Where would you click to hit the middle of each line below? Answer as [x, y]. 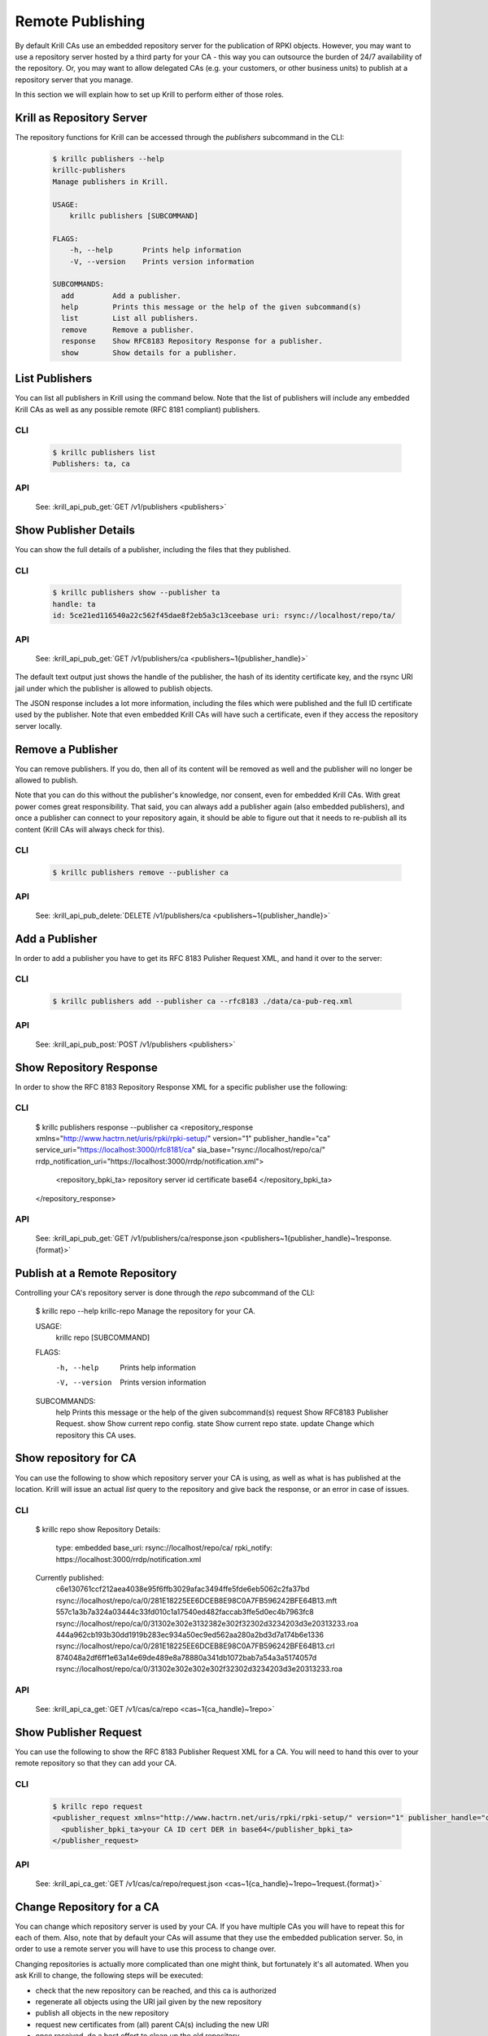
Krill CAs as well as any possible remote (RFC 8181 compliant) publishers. [137, 409]
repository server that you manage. [74, 79]
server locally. [39, 726]
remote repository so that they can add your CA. [96, 1763]
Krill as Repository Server [81, 118]
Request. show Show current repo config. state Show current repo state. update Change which [215, 1424]
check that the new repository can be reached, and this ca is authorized [156, 1990]
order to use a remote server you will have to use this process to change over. [146, 1949]
